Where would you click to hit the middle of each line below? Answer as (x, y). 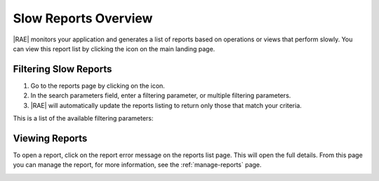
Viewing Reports (50, 138)
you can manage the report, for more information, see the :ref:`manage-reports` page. (138, 165)
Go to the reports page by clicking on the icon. (98, 86)
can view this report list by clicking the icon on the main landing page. (114, 48)
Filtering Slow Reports (62, 69)
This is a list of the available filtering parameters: (83, 119)
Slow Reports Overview (83, 18)
